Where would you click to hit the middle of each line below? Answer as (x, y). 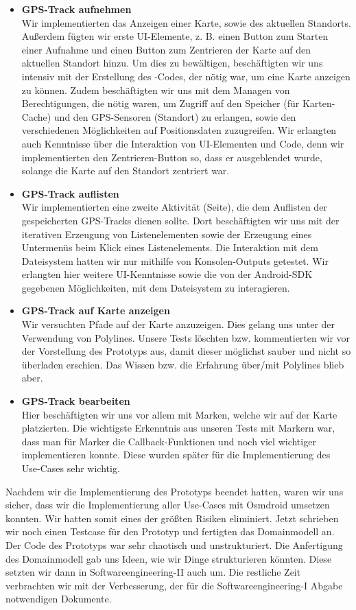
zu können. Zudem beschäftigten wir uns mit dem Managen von (156, 90)
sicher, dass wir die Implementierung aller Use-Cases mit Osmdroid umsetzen (168, 505)
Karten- (319, 103)
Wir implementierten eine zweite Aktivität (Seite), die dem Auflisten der (174, 207)
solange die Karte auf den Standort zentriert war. (126, 171)
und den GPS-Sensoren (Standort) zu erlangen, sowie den (175, 116)
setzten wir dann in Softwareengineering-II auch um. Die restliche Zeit (153, 572)
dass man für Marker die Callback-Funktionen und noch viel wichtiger (169, 441)
